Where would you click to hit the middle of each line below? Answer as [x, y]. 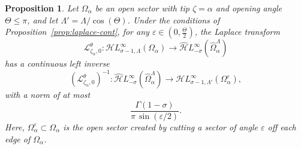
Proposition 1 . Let [42, 8]
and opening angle [249, 8]
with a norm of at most [48, 95]
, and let [43, 20]
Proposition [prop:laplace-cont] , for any [77, 32]
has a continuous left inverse [57, 63]
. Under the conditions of [174, 20]
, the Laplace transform [237, 32]
